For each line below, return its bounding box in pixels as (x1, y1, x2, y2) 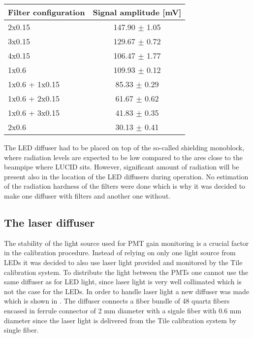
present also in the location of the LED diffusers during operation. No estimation (4, 171, 249, 181)
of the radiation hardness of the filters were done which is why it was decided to (4, 181, 246, 191)
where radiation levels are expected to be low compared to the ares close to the (4, 152, 243, 162)
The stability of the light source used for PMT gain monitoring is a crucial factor (4, 237, 249, 248)
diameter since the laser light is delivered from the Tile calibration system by (4, 315, 237, 325)
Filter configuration (8, 6, 85, 18)
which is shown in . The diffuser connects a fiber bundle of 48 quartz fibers (4, 296, 230, 306)
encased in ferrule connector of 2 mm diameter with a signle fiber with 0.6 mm (4, 305, 242, 315)
